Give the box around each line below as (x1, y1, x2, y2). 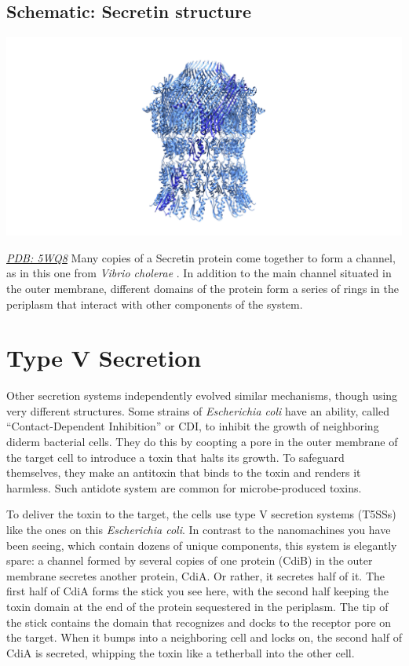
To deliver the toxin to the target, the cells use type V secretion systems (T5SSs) (6, 506, 396, 522)
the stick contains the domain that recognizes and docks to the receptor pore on (6, 613, 392, 630)
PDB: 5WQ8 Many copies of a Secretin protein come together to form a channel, (6, 249, 396, 265)
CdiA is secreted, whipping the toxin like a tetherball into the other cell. (6, 644, 355, 661)
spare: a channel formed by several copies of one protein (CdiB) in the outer (6, 552, 373, 569)
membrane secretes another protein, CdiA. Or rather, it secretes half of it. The (6, 567, 385, 584)
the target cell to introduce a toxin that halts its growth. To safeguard (6, 448, 345, 465)
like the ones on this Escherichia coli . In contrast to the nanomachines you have (6, 521, 391, 538)
